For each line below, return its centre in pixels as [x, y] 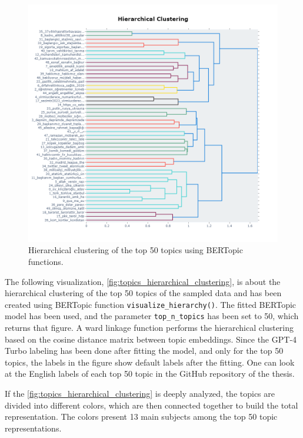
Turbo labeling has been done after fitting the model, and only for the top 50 [144, 351]
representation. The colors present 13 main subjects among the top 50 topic [141, 417]
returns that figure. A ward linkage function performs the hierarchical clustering [149, 328]
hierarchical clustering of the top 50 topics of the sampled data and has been [143, 293]
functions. [46, 261]
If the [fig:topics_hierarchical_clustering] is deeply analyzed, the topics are [140, 394]
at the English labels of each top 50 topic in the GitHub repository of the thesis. [150, 374]
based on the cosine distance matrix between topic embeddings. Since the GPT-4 [151, 339]
